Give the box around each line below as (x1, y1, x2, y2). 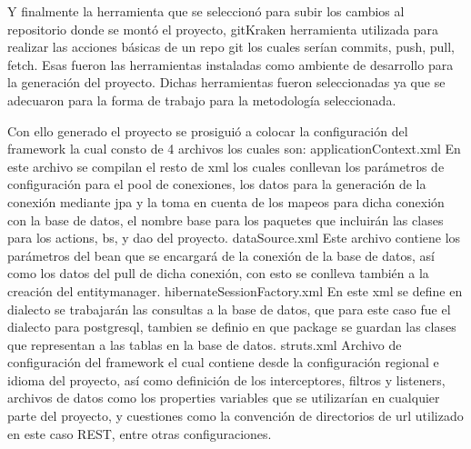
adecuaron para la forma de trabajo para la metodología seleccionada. (7, 90, 396, 109)
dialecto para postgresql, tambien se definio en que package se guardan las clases (7, 317, 456, 336)
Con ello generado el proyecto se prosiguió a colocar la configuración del (7, 121, 408, 140)
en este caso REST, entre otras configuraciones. (7, 424, 272, 443)
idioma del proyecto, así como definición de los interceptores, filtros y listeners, (7, 370, 446, 389)
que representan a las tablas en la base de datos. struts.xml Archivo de (7, 334, 402, 354)
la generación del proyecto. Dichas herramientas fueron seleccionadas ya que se (7, 73, 446, 92)
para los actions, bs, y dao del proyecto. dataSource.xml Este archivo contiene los (7, 228, 461, 247)
